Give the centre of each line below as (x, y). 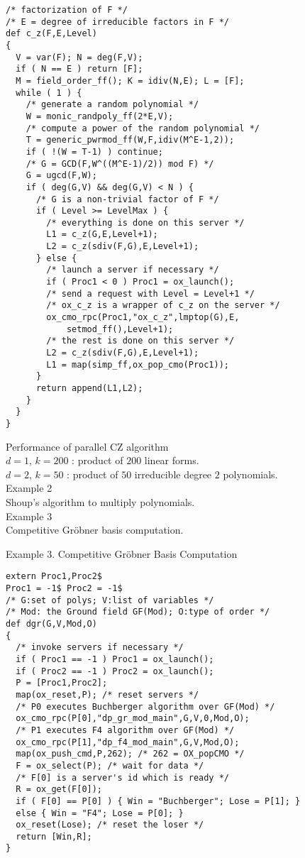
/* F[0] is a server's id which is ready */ (122, 777)
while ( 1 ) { (49, 93)
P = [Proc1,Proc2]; (62, 683)
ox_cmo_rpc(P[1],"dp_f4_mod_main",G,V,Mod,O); (128, 742)
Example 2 (29, 488)
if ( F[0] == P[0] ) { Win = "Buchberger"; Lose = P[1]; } (158, 801)
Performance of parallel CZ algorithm (87, 446)
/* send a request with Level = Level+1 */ (150, 293)
